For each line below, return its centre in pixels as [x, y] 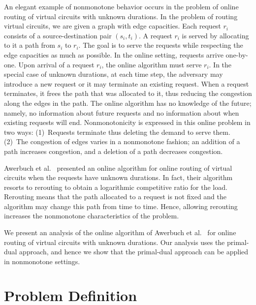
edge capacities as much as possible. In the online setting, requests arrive [114, 54]
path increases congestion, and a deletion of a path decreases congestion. [113, 151]
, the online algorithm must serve [152, 64]
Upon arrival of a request [56, 64]
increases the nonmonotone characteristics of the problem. [92, 216]
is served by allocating [215, 35]
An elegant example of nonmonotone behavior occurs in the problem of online [121, 6]
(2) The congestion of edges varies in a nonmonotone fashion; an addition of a [122, 141]
